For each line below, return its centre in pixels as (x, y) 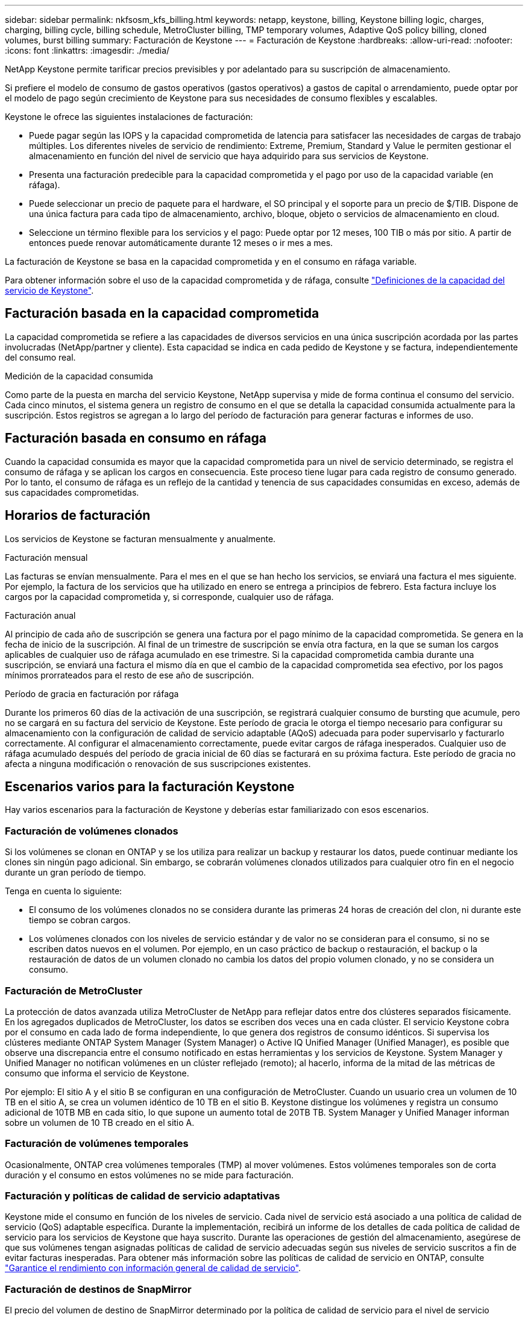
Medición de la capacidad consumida (79, 376)
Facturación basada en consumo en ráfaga (136, 438)
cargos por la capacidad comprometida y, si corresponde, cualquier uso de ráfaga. (169, 596)
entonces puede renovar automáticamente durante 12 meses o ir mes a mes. (181, 243)
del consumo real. (40, 357)
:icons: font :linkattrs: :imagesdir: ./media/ (87, 50)
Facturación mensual (46, 557)
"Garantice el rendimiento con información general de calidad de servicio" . (153, 1268)
